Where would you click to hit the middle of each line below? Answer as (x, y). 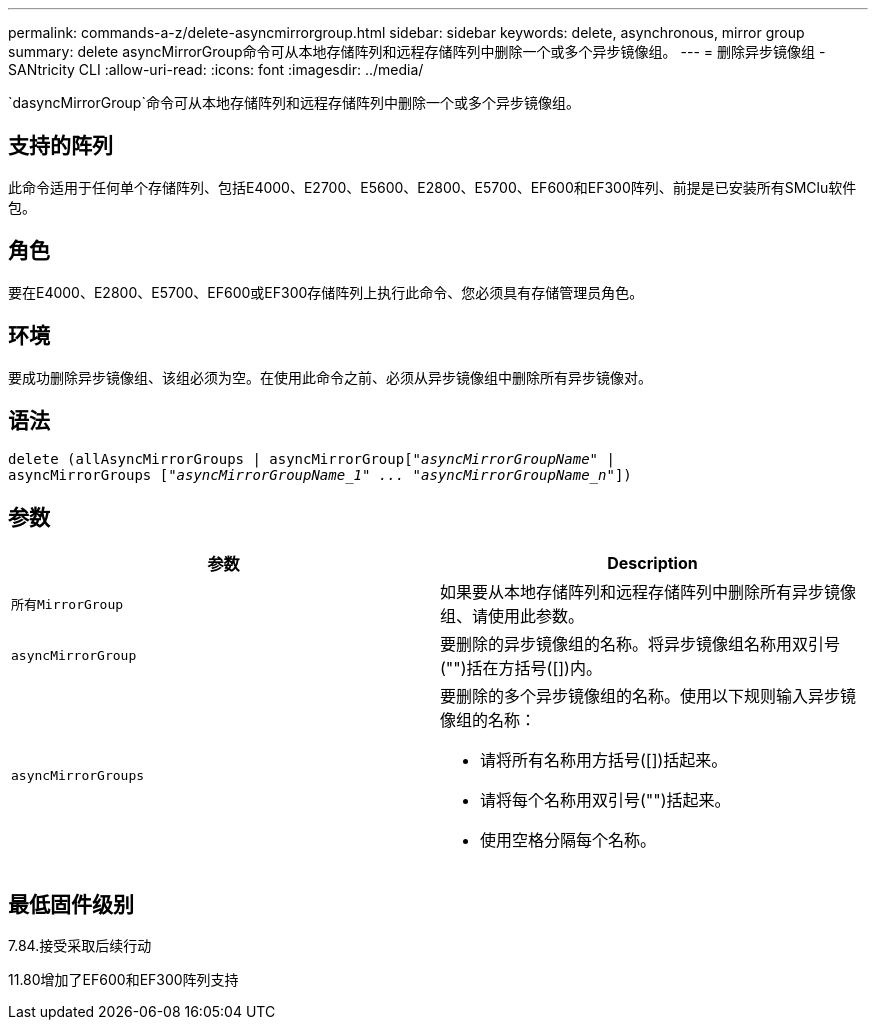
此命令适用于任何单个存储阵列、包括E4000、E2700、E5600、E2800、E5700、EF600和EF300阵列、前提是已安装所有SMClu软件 (432, 187)
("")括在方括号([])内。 (521, 668)
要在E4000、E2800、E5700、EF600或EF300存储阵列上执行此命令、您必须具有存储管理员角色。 (326, 292)
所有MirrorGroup (67, 604)
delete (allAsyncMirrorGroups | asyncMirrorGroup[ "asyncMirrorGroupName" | (311, 459)
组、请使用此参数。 (512, 616)
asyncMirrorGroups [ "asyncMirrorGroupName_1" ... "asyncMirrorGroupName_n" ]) (320, 475)
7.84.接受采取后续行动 (80, 946)
